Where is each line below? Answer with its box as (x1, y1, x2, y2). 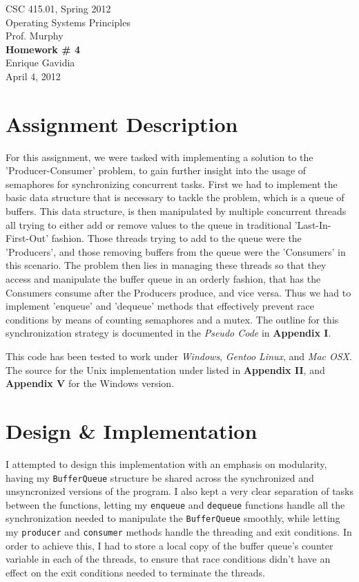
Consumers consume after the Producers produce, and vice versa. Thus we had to (6, 285, 351, 299)
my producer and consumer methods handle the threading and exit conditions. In (6, 525, 352, 539)
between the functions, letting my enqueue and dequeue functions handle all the (6, 497, 345, 511)
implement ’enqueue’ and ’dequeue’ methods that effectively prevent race (6, 299, 314, 313)
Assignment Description (6, 109, 238, 138)
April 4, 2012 (6, 68, 61, 83)
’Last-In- (294, 217, 331, 232)
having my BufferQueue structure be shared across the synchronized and (6, 470, 314, 485)
